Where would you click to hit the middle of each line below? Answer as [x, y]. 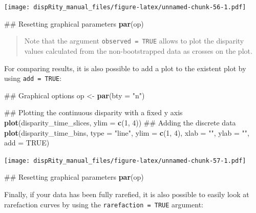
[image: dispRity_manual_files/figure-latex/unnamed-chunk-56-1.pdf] [125, 7]
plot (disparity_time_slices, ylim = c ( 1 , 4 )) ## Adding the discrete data [120, 122]
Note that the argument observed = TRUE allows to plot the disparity [134, 41]
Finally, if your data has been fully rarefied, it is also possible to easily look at [127, 194]
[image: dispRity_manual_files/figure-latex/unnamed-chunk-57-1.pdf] [125, 161]
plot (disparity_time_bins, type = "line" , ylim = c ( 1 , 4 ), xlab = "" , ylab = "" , [127, 132]
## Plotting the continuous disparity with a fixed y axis [93, 112]
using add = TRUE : [33, 78]
